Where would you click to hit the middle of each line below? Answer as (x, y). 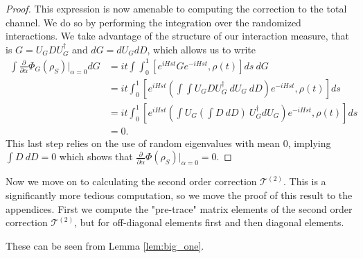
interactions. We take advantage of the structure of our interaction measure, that (177, 36)
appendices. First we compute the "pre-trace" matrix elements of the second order (179, 208)
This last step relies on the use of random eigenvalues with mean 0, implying (168, 143)
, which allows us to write (202, 49)
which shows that (96, 156)
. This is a (304, 181)
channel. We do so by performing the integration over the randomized (153, 22)
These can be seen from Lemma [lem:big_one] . (105, 245)
